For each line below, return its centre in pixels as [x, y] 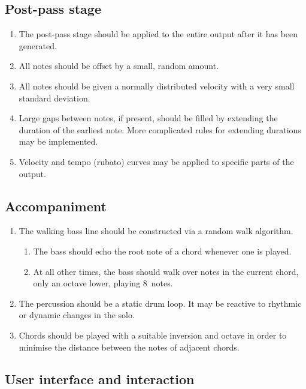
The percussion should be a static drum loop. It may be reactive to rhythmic [160, 303]
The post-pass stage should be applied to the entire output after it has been [158, 34]
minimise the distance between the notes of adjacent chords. [129, 347]
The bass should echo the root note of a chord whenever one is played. [162, 251]
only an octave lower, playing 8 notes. [103, 283]
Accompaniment [56, 206]
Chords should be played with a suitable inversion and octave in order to [153, 335]
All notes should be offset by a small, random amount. [119, 66]
